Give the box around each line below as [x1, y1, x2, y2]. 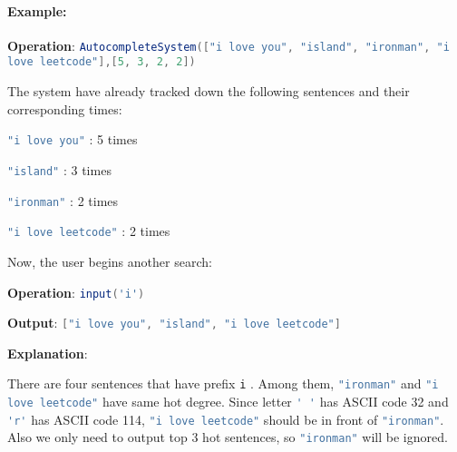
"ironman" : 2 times [7, 191, 119, 210]
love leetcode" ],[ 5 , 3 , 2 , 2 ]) [7, 55, 196, 69]
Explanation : [7, 343, 88, 362]
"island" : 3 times [7, 160, 112, 179]
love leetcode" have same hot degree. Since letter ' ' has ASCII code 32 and [7, 392, 449, 411]
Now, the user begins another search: [7, 251, 212, 270]
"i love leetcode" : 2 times [7, 221, 170, 241]
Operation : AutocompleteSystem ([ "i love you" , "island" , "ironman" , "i [7, 35, 450, 54]
